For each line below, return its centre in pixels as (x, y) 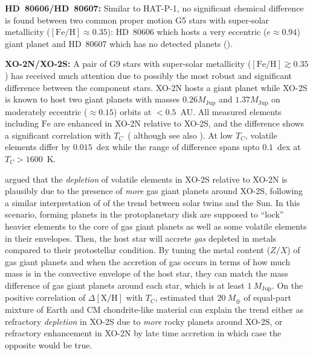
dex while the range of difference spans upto (178, 147)
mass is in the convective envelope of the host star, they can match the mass (147, 273)
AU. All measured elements (231, 111)
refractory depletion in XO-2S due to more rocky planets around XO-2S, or (144, 321)
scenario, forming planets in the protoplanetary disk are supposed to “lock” (144, 214)
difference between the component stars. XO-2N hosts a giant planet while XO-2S (156, 87)
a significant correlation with (58, 135)
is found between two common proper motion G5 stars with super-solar (137, 20)
